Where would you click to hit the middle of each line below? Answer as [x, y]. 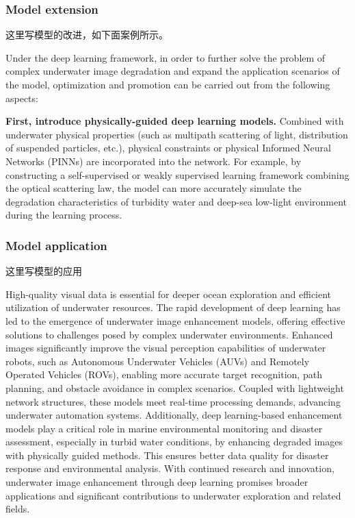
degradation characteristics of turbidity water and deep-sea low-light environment [176, 201]
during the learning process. [64, 215]
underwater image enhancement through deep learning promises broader [157, 482]
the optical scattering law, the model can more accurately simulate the [154, 188]
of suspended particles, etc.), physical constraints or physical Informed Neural [168, 148]
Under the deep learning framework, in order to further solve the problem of [166, 57]
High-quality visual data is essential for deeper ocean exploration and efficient [169, 294]
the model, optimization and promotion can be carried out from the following [168, 84]
